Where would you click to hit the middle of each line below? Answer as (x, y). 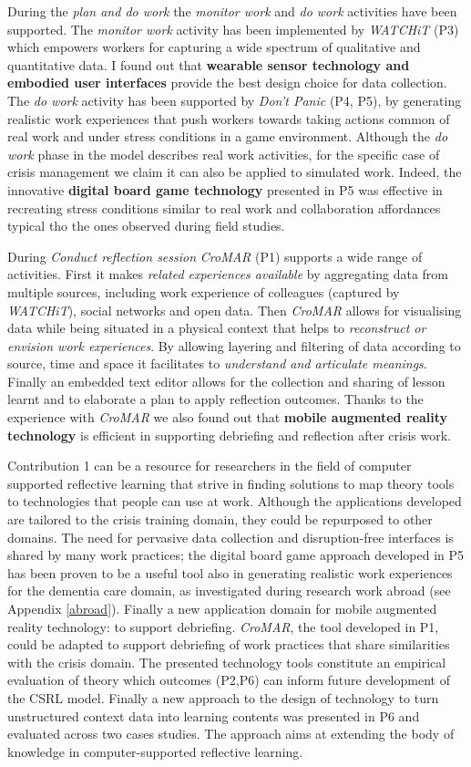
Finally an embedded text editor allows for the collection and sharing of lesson (226, 381)
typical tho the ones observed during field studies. (146, 226)
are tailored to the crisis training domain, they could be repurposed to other (220, 519)
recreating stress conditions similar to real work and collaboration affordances (224, 207)
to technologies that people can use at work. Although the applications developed (235, 501)
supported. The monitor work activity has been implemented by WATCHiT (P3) (233, 29)
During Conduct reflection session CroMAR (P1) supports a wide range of (215, 256)
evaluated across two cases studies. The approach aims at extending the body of (231, 734)
